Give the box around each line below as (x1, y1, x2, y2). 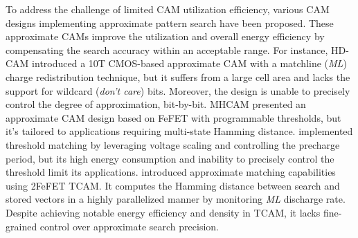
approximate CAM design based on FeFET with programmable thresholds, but (6, 110, 341, 125)
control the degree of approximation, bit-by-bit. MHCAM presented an (6, 97, 306, 111)
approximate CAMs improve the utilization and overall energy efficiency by (6, 29, 325, 44)
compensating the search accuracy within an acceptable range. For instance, (6, 42, 328, 57)
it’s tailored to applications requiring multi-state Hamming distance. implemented (6, 124, 353, 138)
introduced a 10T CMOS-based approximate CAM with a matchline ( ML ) (32, 56, 347, 71)
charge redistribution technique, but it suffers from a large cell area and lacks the (6, 69, 350, 84)
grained (6, 219, 37, 233)
